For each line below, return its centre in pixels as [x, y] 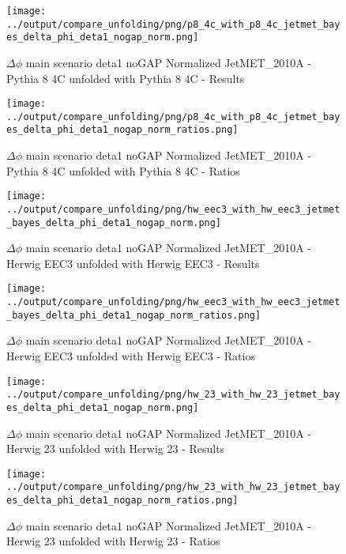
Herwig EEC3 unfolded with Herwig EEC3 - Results [133, 263]
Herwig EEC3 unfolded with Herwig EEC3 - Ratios [131, 356]
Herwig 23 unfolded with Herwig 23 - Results [116, 448]
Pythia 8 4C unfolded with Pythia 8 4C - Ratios [123, 170]
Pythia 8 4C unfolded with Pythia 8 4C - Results [126, 78]
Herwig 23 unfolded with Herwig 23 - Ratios [113, 541]
